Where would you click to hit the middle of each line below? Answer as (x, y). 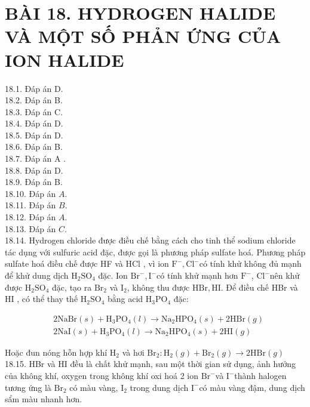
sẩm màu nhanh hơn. (44, 399)
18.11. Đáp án (30, 205)
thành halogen (260, 376)
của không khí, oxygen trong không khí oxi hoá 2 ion (102, 376)
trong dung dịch (159, 387)
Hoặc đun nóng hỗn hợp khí (56, 352)
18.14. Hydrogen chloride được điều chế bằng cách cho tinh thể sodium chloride (150, 240)
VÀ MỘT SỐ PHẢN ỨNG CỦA (143, 36)
